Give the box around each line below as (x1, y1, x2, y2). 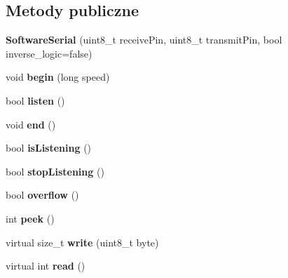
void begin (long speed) (6, 69, 110, 84)
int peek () (6, 211, 55, 225)
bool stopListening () (6, 164, 104, 178)
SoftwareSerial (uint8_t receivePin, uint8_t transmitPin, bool (6, 32, 282, 47)
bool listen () (6, 93, 65, 107)
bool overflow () (6, 187, 79, 202)
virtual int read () (6, 258, 85, 273)
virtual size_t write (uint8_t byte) (6, 234, 159, 249)
